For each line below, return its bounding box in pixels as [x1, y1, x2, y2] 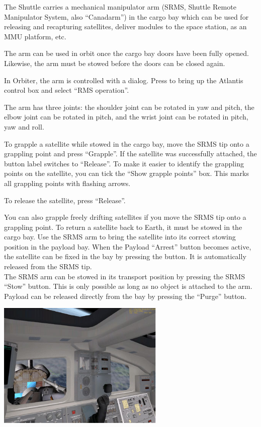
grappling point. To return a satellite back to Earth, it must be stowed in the [4, 221, 242, 232]
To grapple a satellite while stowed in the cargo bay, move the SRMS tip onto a [4, 138, 249, 149]
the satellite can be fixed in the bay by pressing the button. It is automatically [4, 251, 246, 262]
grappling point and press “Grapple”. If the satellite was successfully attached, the [4, 148, 257, 159]
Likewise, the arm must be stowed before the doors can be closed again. [4, 57, 225, 68]
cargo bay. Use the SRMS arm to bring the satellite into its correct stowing [4, 231, 236, 242]
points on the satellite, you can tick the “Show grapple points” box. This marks [4, 168, 249, 178]
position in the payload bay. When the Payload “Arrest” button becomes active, [4, 241, 251, 252]
